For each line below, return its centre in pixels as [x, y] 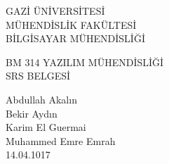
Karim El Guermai [46, 127]
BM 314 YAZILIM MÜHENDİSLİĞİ [85, 62]
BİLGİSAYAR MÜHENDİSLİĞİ [75, 38]
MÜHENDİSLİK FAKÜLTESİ [71, 24]
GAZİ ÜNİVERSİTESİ [55, 11]
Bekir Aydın [32, 113]
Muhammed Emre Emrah [61, 140]
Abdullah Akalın [41, 99]
